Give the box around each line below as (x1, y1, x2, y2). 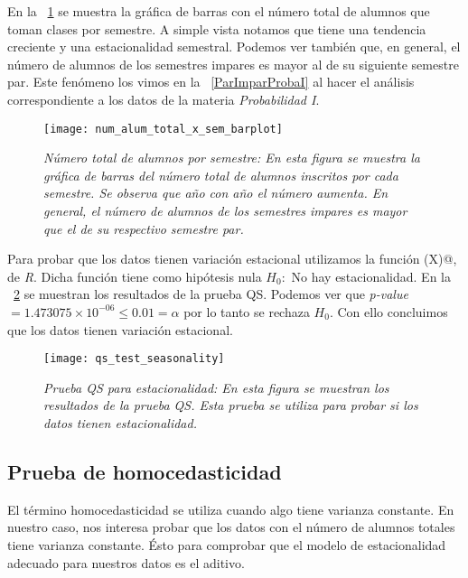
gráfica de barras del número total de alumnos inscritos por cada (43, 165, 398, 184)
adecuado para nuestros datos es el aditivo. (7, 553, 245, 572)
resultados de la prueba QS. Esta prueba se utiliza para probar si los (43, 396, 418, 415)
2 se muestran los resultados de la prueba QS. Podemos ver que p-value (14, 284, 408, 303)
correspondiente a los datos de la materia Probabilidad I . (7, 89, 320, 108)
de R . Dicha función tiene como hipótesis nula (7, 266, 262, 285)
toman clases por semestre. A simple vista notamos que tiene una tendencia (7, 19, 426, 38)
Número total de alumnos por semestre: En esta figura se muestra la (43, 148, 420, 167)
